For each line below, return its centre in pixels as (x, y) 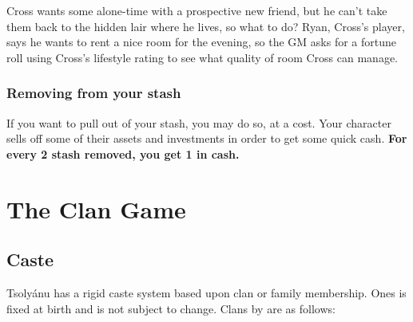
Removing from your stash (94, 93)
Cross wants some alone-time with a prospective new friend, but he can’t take (197, 10)
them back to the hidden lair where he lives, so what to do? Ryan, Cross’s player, (206, 26)
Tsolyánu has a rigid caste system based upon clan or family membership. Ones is (206, 292)
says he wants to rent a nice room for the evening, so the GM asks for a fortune (201, 42)
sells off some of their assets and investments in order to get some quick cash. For (207, 138)
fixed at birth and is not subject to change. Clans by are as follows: (171, 308)
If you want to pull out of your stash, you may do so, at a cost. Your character (199, 122)
